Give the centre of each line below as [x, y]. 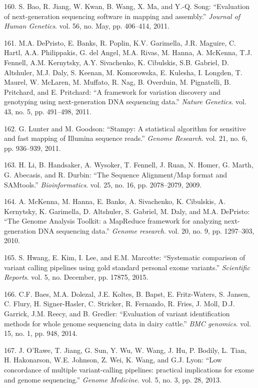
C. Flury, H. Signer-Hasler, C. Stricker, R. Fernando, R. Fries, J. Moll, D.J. [119, 304]
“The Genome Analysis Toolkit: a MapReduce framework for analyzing [113, 221]
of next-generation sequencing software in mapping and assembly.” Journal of [122, 16]
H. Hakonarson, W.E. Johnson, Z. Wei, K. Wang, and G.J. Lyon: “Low [113, 360]
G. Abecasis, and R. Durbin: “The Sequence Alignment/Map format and [116, 174]
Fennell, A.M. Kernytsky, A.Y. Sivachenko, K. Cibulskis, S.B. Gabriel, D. [116, 62]
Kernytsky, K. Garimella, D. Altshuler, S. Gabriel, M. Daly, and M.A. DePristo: [127, 211]
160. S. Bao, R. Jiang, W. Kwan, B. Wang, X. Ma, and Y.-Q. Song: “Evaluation [127, 6]
